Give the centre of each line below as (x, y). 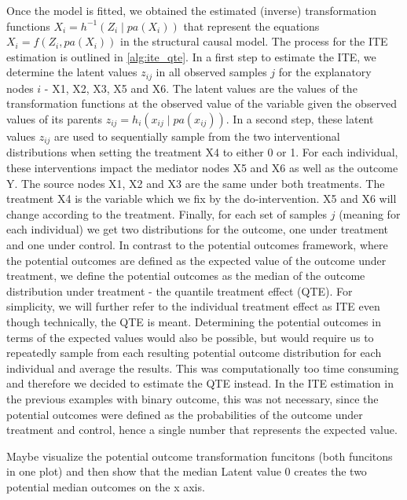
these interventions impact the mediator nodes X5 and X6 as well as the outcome (202, 168)
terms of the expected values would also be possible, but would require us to (190, 337)
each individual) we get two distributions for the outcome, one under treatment (198, 229)
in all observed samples (211, 72)
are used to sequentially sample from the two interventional (197, 136)
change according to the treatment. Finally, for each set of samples (167, 213)
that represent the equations (251, 26)
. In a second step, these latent (300, 119)
